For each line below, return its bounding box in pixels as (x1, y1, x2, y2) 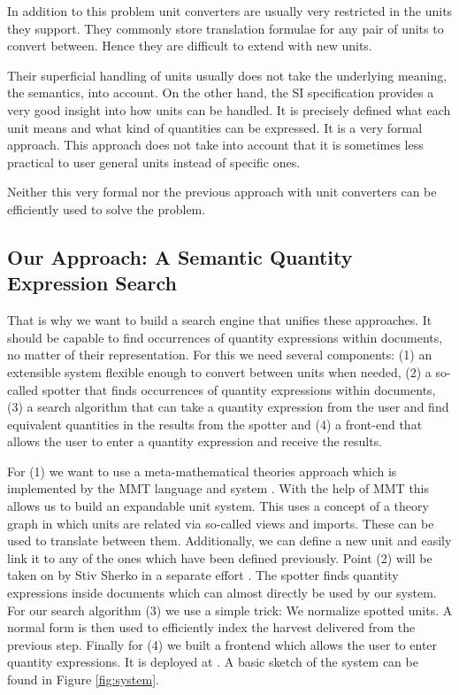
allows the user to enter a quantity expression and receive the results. (7, 432, 383, 451)
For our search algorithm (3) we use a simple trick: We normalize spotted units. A (7, 600, 453, 619)
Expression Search (7, 269, 178, 297)
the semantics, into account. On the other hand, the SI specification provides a (7, 83, 434, 102)
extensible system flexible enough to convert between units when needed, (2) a (7, 362, 432, 381)
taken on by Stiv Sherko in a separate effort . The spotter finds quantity (7, 566, 399, 584)
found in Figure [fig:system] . (7, 670, 159, 688)
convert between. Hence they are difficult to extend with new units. (7, 36, 372, 55)
